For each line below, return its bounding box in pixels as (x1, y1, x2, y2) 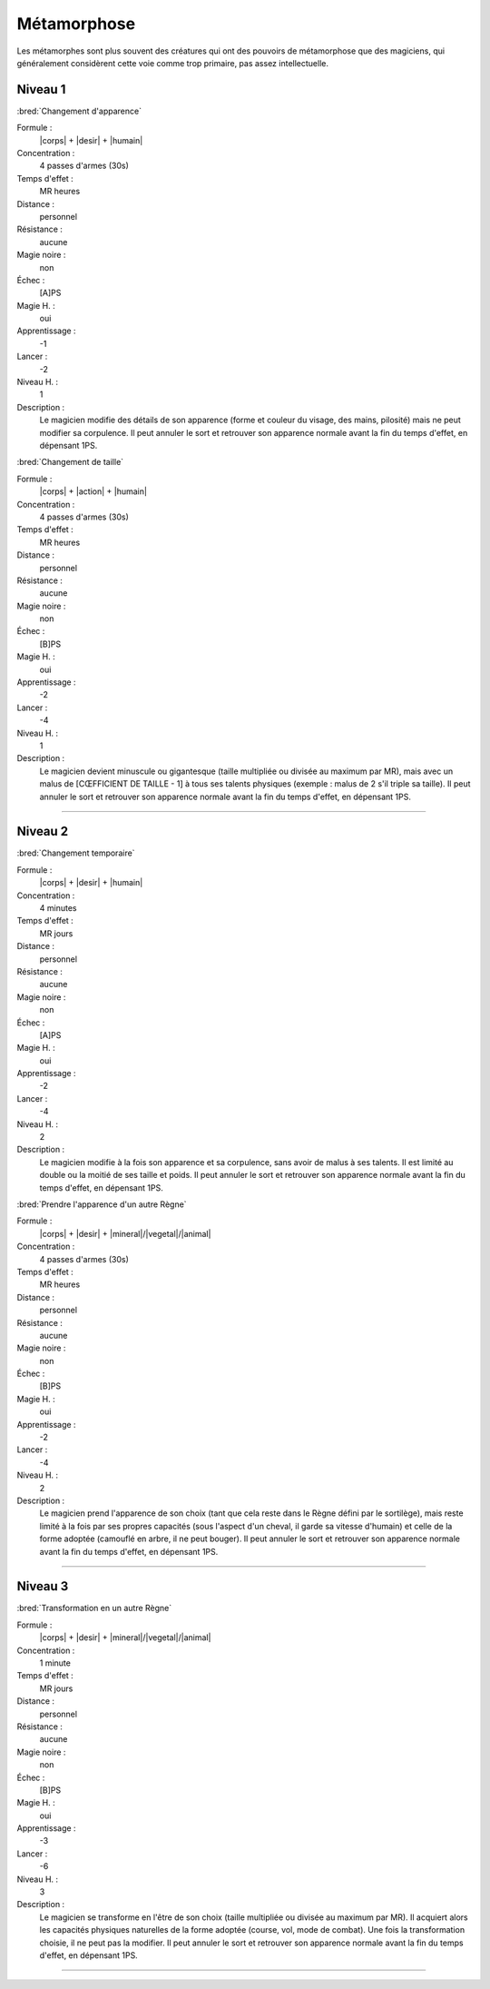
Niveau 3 (16, 1578, 69, 1594)
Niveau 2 (16, 824, 69, 839)
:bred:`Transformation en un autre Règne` (16, 1603, 172, 1614)
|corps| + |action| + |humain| (39, 486, 147, 497)
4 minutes (39, 903, 77, 914)
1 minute (39, 1657, 72, 1668)
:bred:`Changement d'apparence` (16, 105, 142, 116)
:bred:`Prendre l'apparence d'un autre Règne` (16, 1199, 187, 1210)
